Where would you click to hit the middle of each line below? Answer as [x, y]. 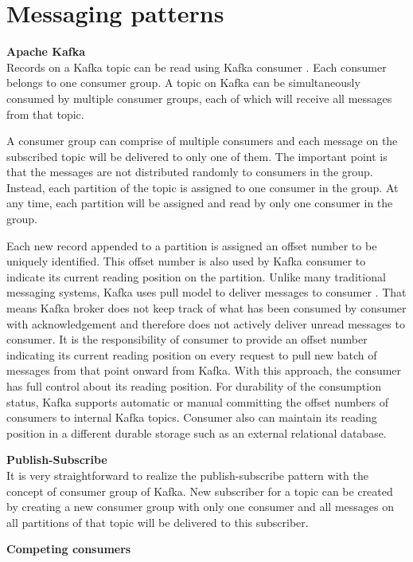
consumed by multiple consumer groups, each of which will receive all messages [199, 98]
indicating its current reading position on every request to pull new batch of [192, 354]
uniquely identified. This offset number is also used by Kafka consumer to [186, 261]
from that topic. [45, 114]
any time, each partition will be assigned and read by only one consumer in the [200, 203]
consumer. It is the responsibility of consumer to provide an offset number [187, 339]
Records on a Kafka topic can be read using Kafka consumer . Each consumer [197, 67]
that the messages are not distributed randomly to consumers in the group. [190, 172]
